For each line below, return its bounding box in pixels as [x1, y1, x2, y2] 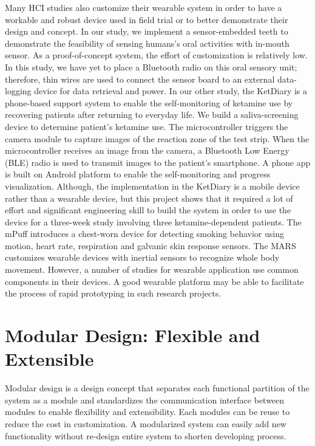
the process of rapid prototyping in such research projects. [5, 287, 222, 300]
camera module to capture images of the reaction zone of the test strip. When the [5, 132, 310, 145]
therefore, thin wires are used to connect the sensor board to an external [5, 72, 275, 85]
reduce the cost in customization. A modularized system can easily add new [5, 417, 286, 430]
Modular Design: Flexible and [5, 323, 260, 348]
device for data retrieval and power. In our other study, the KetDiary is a [34, 84, 308, 97]
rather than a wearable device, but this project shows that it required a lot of [5, 191, 293, 204]
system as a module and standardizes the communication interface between [5, 393, 285, 406]
